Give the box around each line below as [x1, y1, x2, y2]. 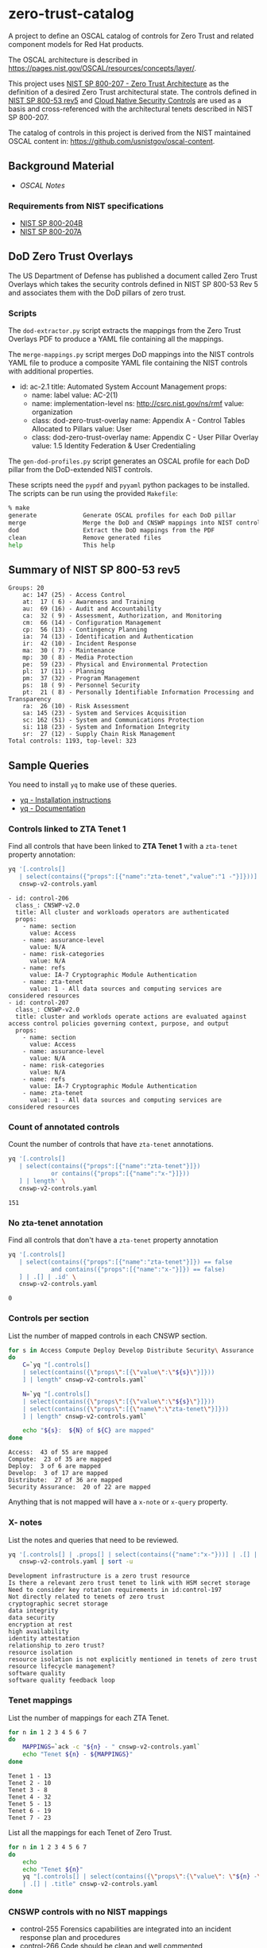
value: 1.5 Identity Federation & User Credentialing [31, 441, 196, 451]
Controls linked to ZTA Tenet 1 [8, 823, 126, 835]
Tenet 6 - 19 [8, 1807, 52, 1814]
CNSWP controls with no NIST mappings [8, 1906, 168, 1917]
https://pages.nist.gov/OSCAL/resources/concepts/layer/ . [8, 63, 197, 72]
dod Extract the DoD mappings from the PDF [8, 526, 215, 534]
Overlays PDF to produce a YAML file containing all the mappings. [8, 335, 224, 344]
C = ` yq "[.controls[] [22, 1361, 91, 1369]
